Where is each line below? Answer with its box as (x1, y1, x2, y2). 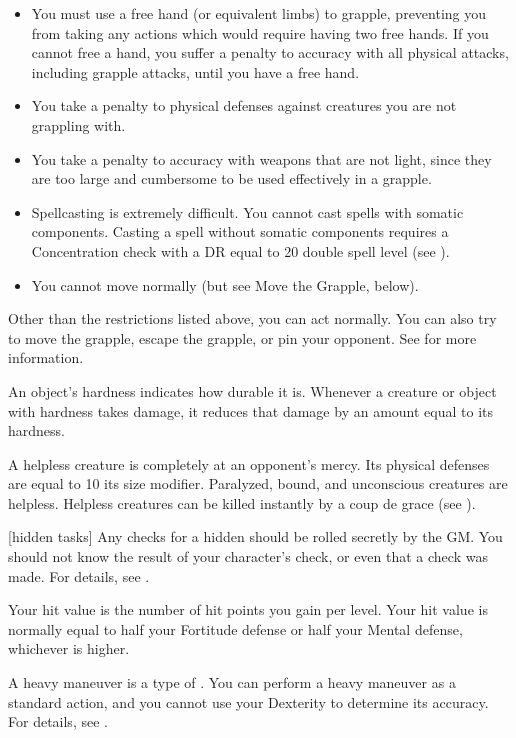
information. (8, 347, 84, 368)
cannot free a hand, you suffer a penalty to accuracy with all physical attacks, (31, 42, 509, 63)
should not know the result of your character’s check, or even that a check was (8, 546, 488, 567)
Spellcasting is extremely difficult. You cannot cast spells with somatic (31, 201, 464, 222)
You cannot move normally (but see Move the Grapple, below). (31, 274, 419, 295)
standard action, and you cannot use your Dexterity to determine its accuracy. (8, 691, 489, 712)
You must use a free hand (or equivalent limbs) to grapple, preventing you (31, 3, 487, 23)
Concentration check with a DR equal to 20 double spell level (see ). (31, 240, 450, 261)
